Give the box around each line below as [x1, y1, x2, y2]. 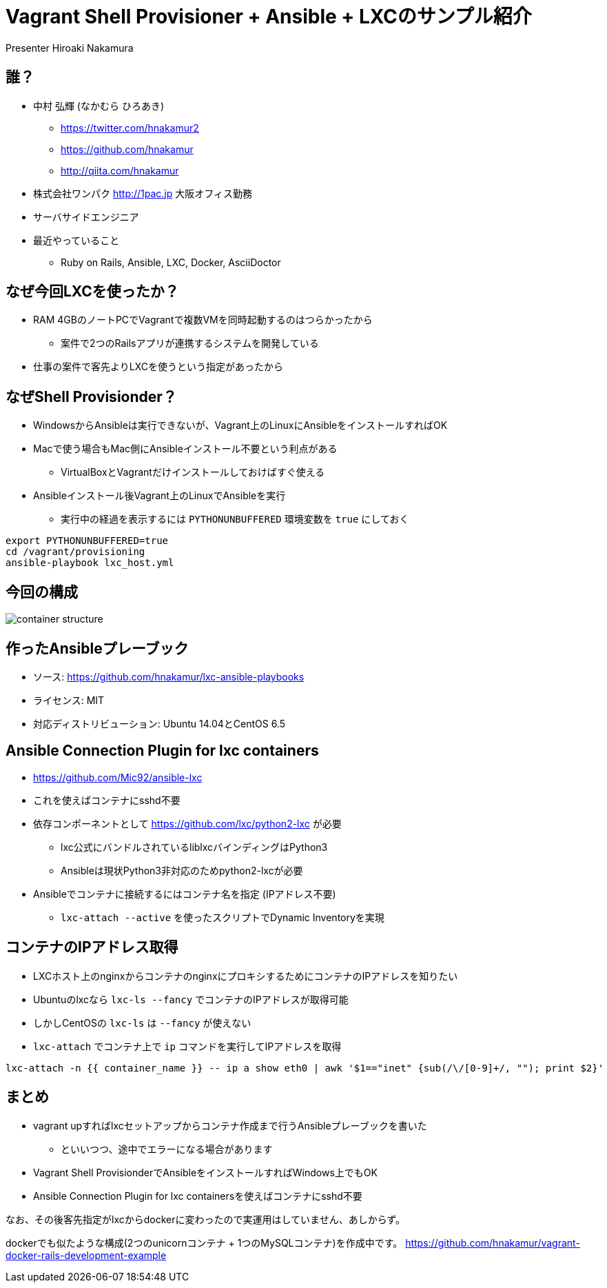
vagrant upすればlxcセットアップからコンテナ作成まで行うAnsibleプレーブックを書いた [33, 1119, 427, 1131]
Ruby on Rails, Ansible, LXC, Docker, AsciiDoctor [61, 256, 281, 268]
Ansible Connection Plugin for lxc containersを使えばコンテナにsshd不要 [33, 1189, 362, 1202]
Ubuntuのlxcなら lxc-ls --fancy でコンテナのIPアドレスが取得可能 [33, 993, 349, 1005]
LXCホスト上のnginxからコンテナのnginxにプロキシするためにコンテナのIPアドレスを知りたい [33, 969, 458, 982]
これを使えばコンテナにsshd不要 [33, 794, 181, 806]
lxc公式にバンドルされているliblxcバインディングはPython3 [61, 841, 328, 853]
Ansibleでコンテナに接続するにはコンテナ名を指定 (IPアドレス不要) [33, 887, 336, 900]
